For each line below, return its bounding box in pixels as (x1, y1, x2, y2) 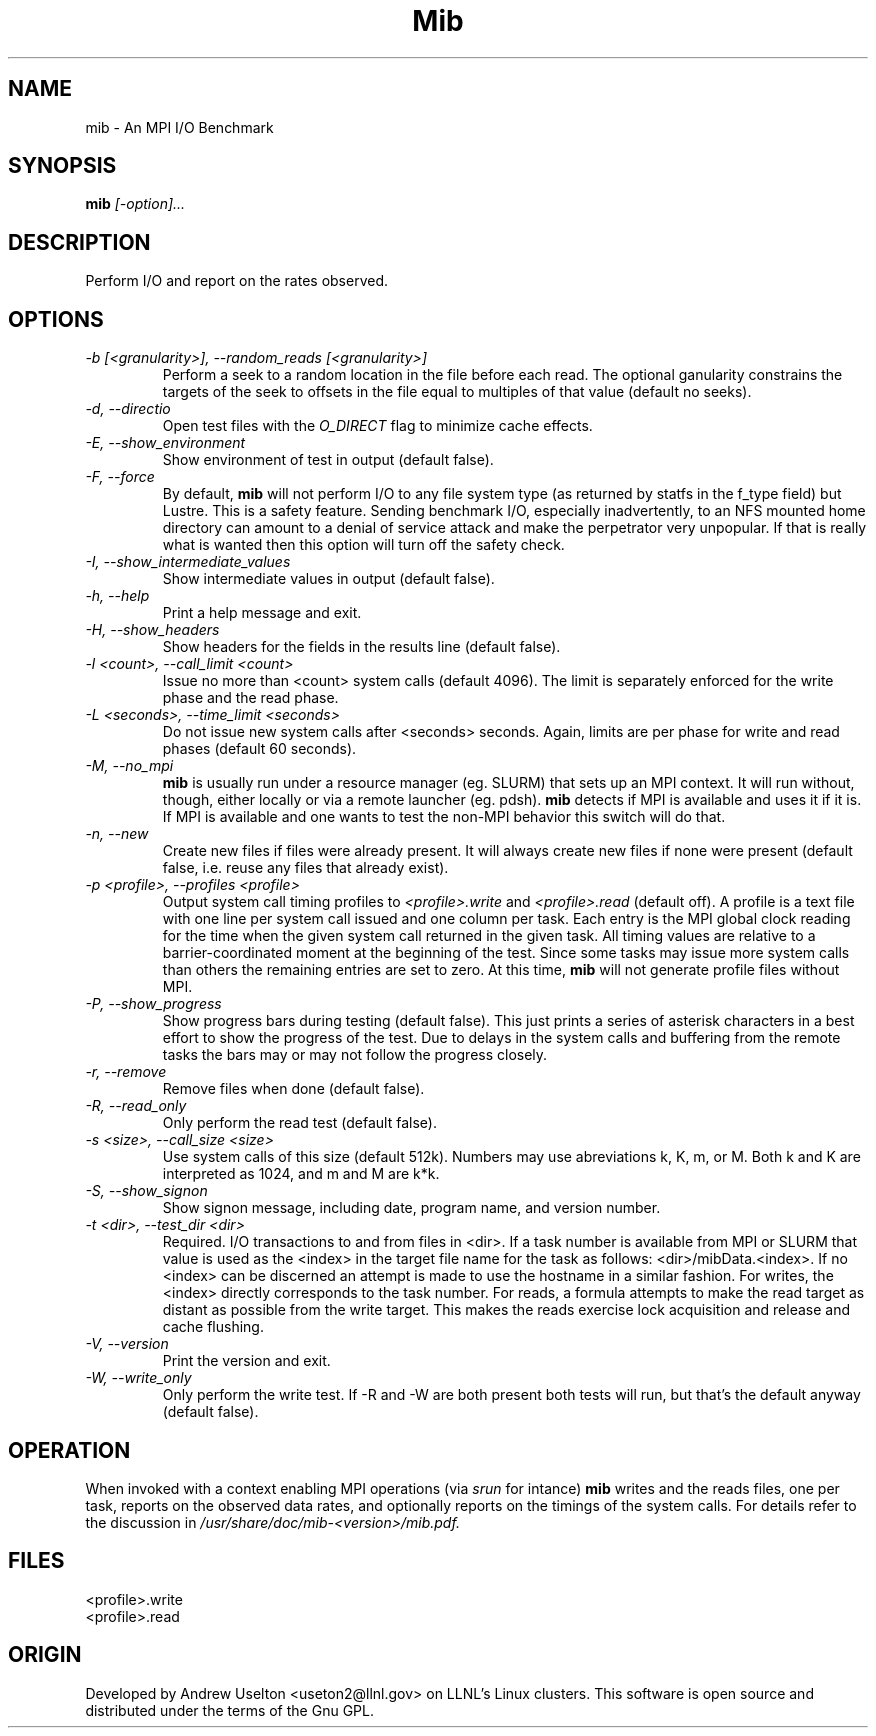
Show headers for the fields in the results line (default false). (162, 638, 561, 656)
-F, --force (85, 468, 155, 486)
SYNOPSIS (8, 153, 117, 179)
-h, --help (85, 587, 150, 605)
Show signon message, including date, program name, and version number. (162, 1199, 661, 1217)
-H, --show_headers (85, 621, 220, 639)
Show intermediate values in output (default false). (162, 570, 495, 588)
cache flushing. (162, 1318, 264, 1336)
